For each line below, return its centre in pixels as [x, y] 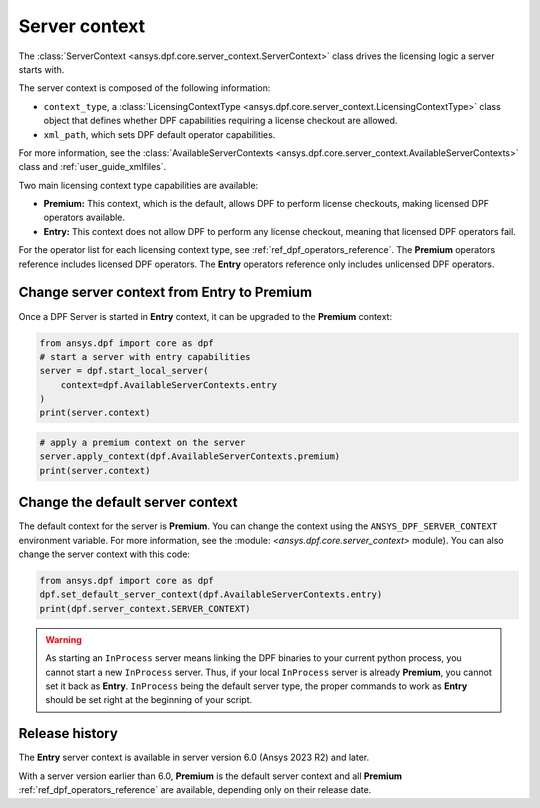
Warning [63, 639]
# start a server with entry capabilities [145, 356]
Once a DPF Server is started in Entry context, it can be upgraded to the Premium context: [205, 316]
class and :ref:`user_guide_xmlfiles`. [92, 167]
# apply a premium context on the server [142, 443]
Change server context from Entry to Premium [165, 292]
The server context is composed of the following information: [144, 88]
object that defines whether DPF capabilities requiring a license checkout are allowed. [220, 121]
